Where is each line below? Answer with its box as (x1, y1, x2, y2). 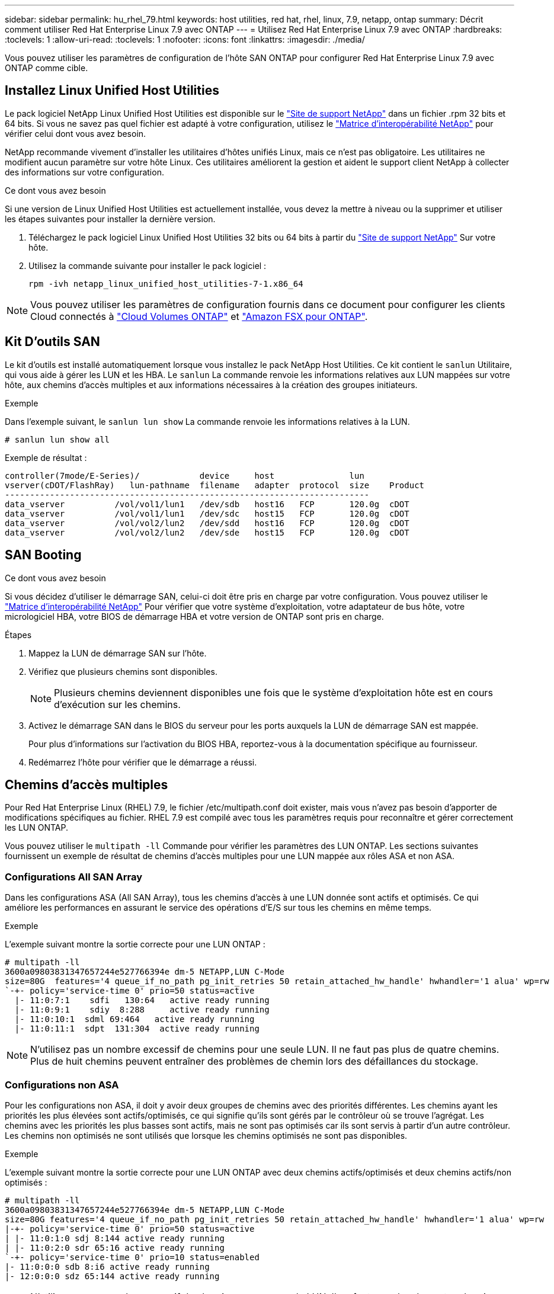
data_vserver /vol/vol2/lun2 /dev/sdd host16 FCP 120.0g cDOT (5, 518, 409, 528)
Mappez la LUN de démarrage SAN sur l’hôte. (28, 648, 207, 658)
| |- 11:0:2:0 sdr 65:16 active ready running (5, 1242, 225, 1253)
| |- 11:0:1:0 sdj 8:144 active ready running (5, 1233, 225, 1243)
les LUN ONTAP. (5, 822, 68, 833)
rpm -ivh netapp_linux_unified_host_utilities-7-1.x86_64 (28, 278, 303, 289)
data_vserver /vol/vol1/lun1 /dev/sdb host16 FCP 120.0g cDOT (5, 499, 409, 509)
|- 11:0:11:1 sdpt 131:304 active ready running (14, 1024, 260, 1034)
